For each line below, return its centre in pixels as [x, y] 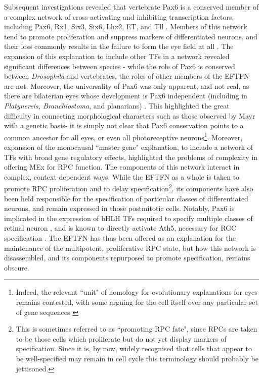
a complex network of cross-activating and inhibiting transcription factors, [119, 16]
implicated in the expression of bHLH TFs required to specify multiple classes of [128, 218]
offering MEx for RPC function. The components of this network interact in [122, 167]
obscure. [17, 267]
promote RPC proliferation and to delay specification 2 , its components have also [129, 187]
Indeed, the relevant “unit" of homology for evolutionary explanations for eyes [137, 292]
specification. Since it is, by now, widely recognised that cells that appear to [134, 348]
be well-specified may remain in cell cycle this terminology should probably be [137, 358]
